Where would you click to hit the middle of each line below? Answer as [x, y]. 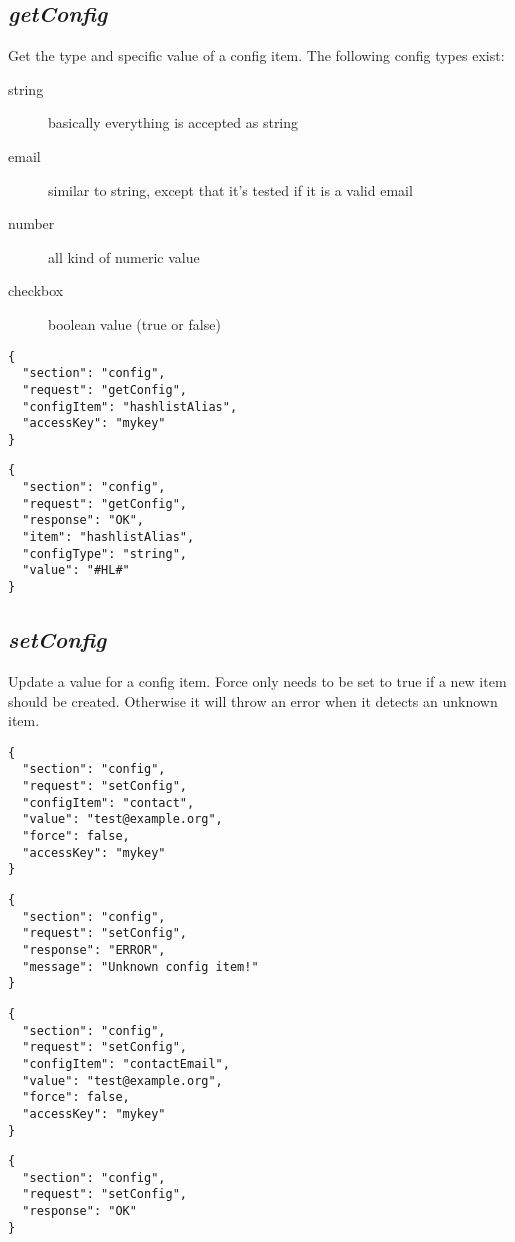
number [31, 223]
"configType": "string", [104, 553]
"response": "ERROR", [94, 949]
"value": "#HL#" [76, 570]
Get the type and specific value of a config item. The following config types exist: [256, 55]
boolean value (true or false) [134, 323]
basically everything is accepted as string [173, 122]
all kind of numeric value [124, 256]
